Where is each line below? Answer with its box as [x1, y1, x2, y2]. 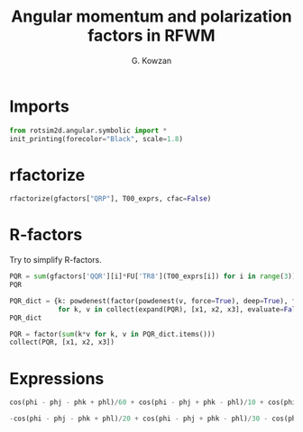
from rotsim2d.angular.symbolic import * [9, 126, 168, 135]
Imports [9, 96, 69, 116]
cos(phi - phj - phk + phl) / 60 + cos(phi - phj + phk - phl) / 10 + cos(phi [9, 398, 297, 407]
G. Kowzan [131, 55, 172, 66]
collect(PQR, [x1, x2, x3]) [9, 337, 115, 347]
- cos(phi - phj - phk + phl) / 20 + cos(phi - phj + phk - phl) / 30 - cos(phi [9, 414, 300, 424]
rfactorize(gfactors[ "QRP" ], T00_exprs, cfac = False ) [9, 194, 212, 203]
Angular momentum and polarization [10, 6, 293, 27]
